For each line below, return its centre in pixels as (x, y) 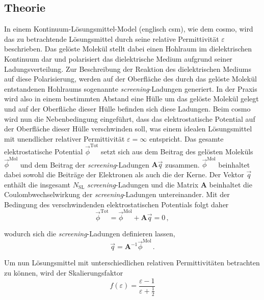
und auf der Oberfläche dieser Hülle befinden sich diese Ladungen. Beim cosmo (127, 108)
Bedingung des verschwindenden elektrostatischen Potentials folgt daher (116, 204)
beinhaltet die (231, 184)
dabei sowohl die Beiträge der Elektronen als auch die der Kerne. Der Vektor (124, 174)
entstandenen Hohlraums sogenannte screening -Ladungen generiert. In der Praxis (131, 88)
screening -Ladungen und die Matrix (143, 184)
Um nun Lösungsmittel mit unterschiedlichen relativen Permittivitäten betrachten (132, 263)
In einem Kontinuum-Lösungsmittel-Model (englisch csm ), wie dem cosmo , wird (129, 29)
